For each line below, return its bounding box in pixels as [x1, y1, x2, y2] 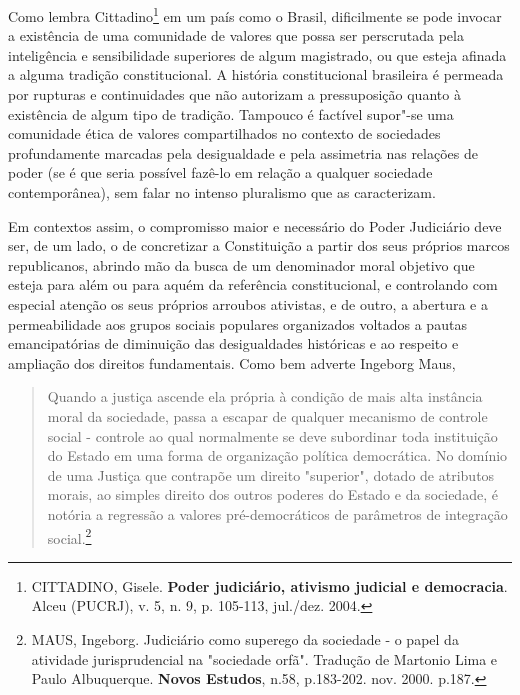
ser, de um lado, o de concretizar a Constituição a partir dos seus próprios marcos [8, 235, 510, 256]
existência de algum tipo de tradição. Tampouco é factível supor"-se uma [8, 103, 454, 124]
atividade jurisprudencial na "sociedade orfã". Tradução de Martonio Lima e [31, 648, 498, 669]
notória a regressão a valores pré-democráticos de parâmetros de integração [47, 503, 508, 524]
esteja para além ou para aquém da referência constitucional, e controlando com [8, 274, 498, 295]
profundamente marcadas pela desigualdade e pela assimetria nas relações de [8, 142, 478, 163]
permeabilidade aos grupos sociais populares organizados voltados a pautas [8, 313, 467, 334]
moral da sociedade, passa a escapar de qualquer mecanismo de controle [47, 405, 488, 426]
